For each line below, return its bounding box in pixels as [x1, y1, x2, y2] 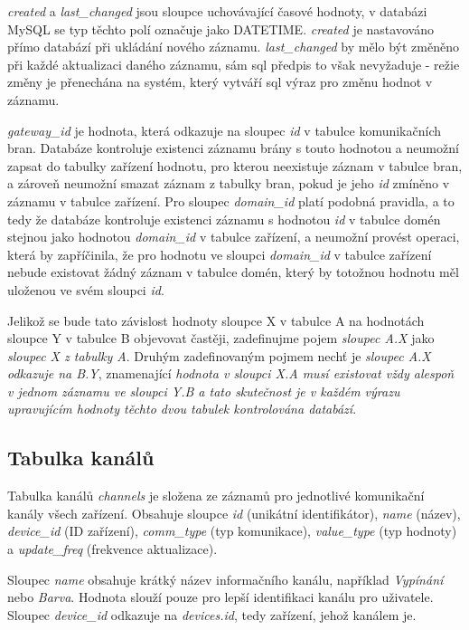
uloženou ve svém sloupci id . [7, 280, 164, 299]
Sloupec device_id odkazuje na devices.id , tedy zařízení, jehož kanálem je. [7, 605, 417, 624]
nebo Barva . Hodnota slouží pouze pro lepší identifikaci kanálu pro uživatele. [7, 587, 434, 606]
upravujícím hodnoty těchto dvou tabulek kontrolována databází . [7, 399, 357, 418]
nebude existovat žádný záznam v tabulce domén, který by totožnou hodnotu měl [7, 262, 459, 282]
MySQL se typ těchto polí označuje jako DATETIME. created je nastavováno [7, 19, 434, 38]
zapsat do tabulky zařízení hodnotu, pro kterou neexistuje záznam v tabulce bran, [7, 156, 463, 175]
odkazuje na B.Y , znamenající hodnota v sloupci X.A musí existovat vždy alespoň [7, 364, 455, 383]
